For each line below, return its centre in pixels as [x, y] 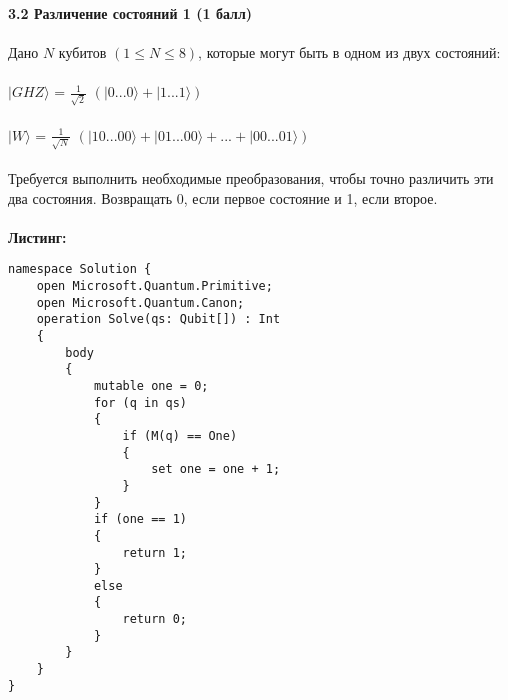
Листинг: [37, 236]
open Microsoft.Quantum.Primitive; [154, 286]
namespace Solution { [80, 269]
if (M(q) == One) [180, 435]
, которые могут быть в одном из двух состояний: [349, 52]
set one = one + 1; [216, 469]
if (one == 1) [140, 519]
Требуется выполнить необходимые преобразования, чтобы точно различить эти [251, 177]
